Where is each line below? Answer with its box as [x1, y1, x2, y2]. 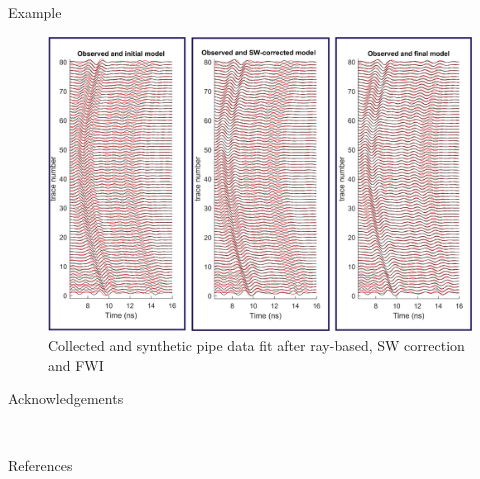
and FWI [48, 354, 104, 375]
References [8, 455, 73, 476]
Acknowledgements [8, 388, 124, 409]
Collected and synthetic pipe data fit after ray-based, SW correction [48, 335, 465, 355]
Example [8, 2, 62, 22]
